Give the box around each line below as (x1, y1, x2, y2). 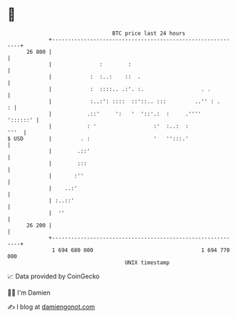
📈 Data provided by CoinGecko (7, 272, 100, 280)
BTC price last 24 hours (112, 30, 186, 37)
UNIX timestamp (124, 259, 170, 266)
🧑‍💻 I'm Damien (7, 288, 51, 297)
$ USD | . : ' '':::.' (7, 135, 189, 142)
